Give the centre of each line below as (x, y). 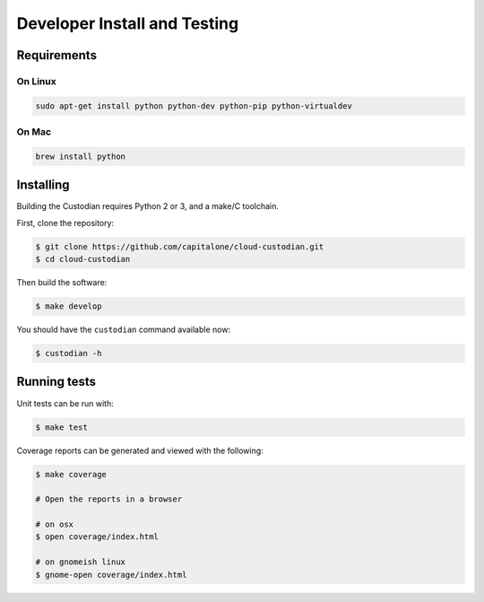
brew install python (80, 156)
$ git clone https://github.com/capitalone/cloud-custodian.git (180, 246)
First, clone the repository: (65, 222)
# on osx (55, 524)
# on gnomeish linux (80, 562)
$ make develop (69, 306)
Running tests (56, 382)
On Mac (34, 132)
